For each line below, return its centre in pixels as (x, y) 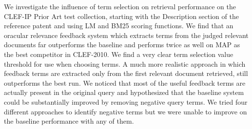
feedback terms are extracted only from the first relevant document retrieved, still (126, 73)
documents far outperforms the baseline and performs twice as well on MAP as (122, 45)
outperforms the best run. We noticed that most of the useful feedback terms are (125, 83)
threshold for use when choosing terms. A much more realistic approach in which (125, 64)
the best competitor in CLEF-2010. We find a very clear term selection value (119, 54)
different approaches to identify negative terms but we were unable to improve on (126, 111)
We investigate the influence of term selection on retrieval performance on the (120, 6)
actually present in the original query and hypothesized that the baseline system (124, 92)
